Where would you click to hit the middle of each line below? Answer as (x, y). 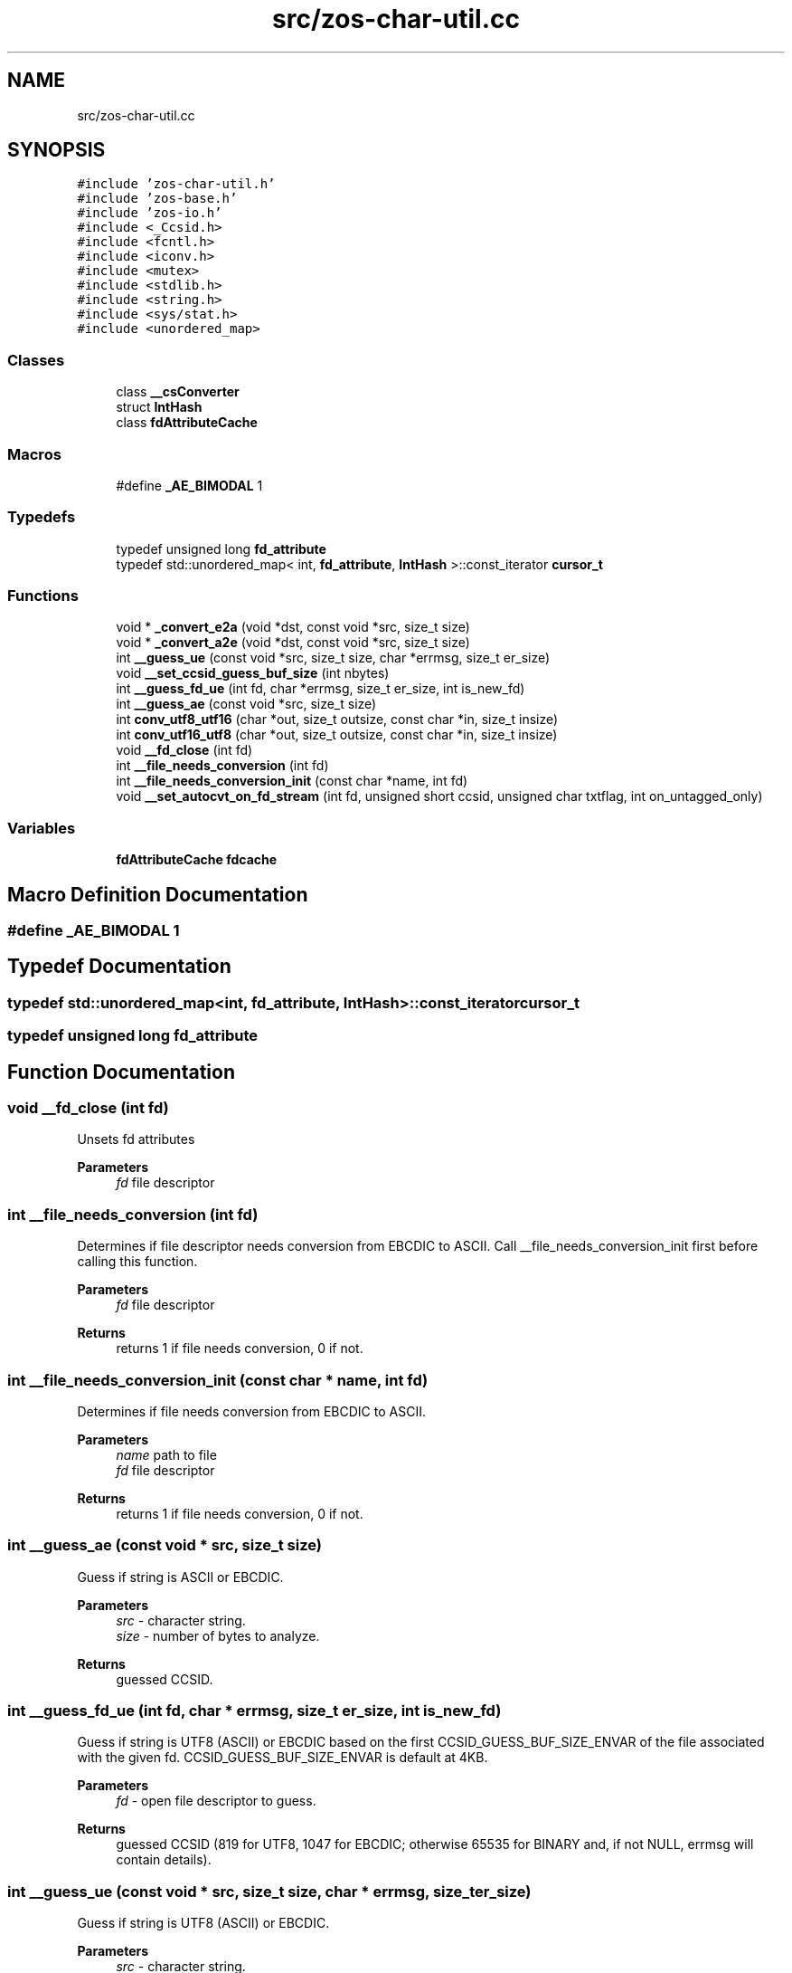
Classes (36, 360)
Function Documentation (121, 1072)
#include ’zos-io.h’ (150, 213)
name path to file (166, 1454)
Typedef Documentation (119, 967)
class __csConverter (178, 392)
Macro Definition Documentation (158, 894)
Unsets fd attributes (136, 1139)
